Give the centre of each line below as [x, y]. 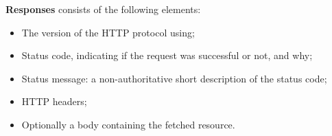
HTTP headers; [54, 101]
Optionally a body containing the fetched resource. [128, 124]
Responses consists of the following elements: [103, 9]
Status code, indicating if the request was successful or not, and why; [167, 55]
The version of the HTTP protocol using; [108, 32]
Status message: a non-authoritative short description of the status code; [174, 78]
